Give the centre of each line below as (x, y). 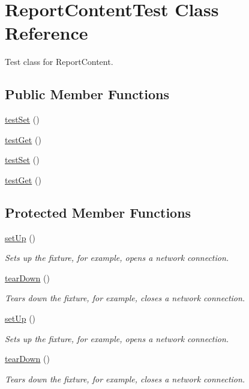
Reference (46, 33)
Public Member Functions (87, 94)
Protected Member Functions (98, 212)
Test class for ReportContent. (59, 62)
